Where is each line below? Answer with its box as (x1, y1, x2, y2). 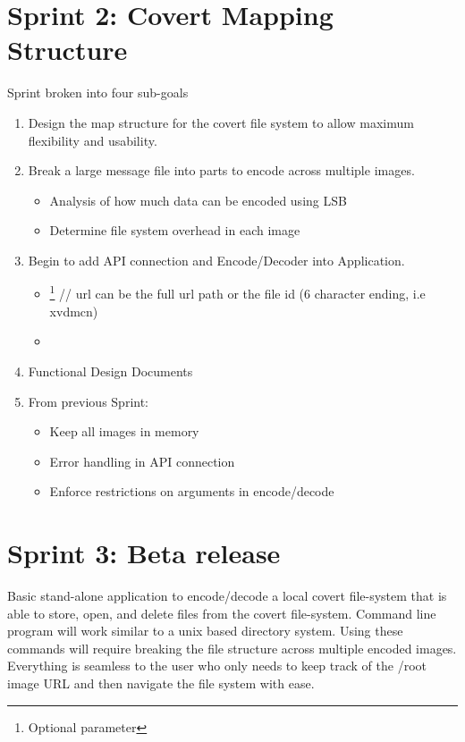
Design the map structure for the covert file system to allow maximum (28, 113, 414, 131)
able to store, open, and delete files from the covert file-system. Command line (7, 603, 436, 622)
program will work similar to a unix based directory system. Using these (7, 621, 403, 640)
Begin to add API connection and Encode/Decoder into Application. (28, 250, 405, 269)
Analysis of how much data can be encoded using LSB (49, 190, 347, 209)
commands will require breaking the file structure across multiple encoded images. (7, 638, 457, 657)
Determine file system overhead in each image (49, 221, 300, 240)
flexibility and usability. (28, 131, 157, 149)
